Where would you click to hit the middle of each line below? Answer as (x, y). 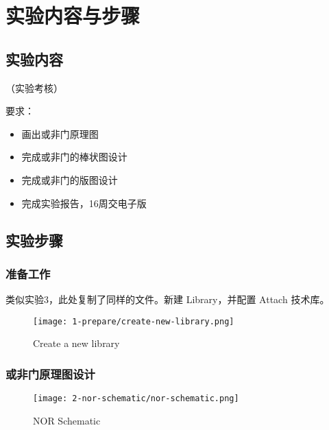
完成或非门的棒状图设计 (74, 157)
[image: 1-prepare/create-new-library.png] (134, 321)
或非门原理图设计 (50, 373)
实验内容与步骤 (73, 15)
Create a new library (76, 343)
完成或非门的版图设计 (70, 179)
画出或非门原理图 (60, 133)
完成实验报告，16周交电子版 (84, 203)
